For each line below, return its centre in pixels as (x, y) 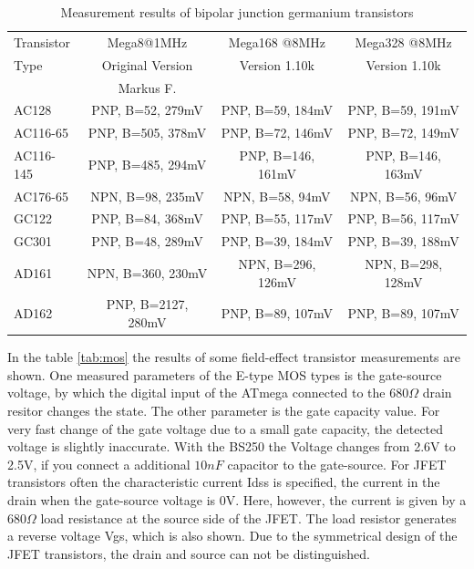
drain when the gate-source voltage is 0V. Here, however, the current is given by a (237, 499)
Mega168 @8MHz (277, 41)
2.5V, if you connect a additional (99, 464)
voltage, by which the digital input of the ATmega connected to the (196, 393)
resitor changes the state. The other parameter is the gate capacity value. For (224, 410)
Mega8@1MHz (147, 41)
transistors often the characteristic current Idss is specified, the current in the (224, 482)
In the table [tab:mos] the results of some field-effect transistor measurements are (234, 357)
